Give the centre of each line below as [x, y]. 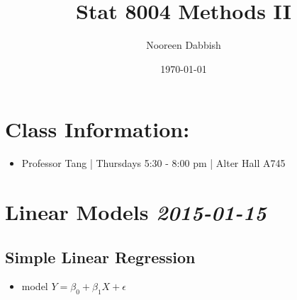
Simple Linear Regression [100, 256]
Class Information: [97, 129]
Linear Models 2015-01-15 [136, 212]
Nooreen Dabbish [184, 45]
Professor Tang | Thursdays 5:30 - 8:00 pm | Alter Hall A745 [153, 163]
